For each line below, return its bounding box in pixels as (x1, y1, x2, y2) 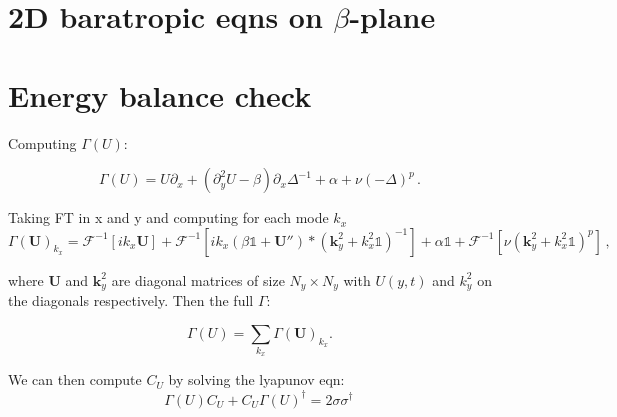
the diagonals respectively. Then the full (8, 290, 254, 311)
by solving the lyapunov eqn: (168, 369, 345, 390)
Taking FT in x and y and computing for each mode (8, 207, 329, 228)
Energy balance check (8, 74, 312, 115)
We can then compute (8, 369, 142, 390)
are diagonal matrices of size (111, 269, 285, 290)
